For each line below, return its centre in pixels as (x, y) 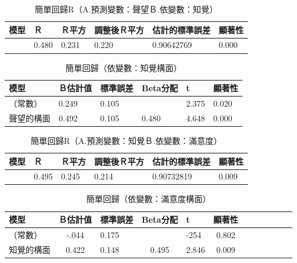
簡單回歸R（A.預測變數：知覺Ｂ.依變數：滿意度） (126, 140)
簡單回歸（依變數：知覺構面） (124, 67)
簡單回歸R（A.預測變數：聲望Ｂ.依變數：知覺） (126, 9)
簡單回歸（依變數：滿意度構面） (148, 199)
